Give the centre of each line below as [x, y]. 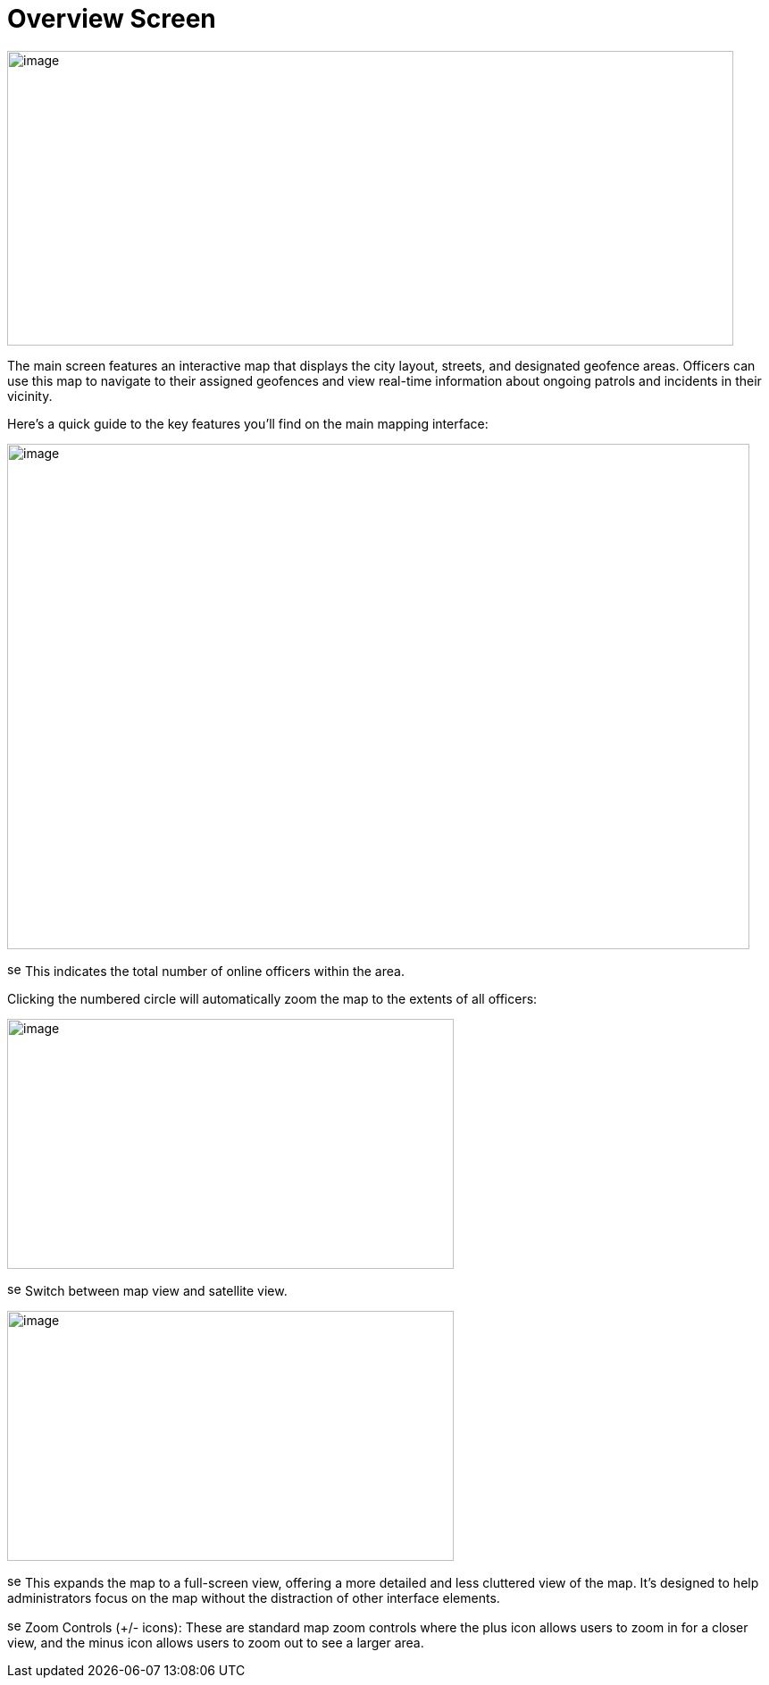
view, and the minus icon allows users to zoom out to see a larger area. [216, 1642]
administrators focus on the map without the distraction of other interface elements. [254, 1597]
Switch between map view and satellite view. [156, 1290]
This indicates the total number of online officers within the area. [214, 971]
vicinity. [30, 396]
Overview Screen [112, 19]
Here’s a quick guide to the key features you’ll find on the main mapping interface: [248, 423]
